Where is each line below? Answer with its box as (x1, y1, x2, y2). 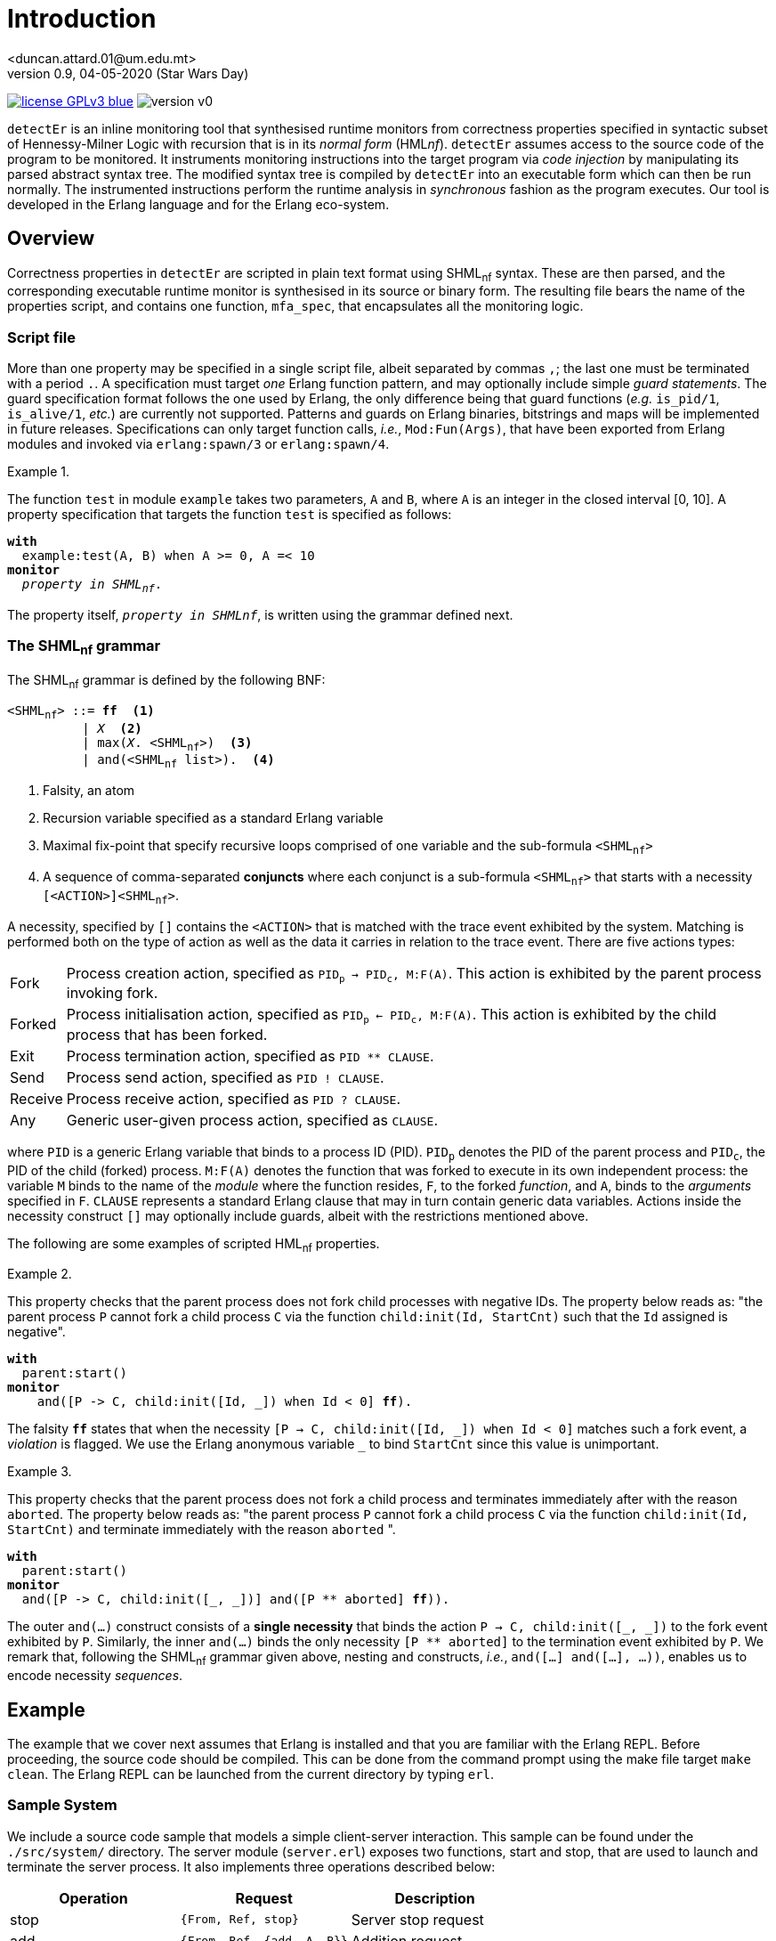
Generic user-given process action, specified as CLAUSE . (66, 1110, 439, 1129)
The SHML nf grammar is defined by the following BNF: (7, 671, 326, 691)
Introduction (7, 4, 157, 34)
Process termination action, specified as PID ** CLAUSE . (66, 1046, 434, 1065)
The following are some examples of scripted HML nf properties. (7, 1235, 380, 1255)
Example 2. (7, 1266, 72, 1282)
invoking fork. (66, 984, 158, 1003)
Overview (7, 227, 95, 250)
